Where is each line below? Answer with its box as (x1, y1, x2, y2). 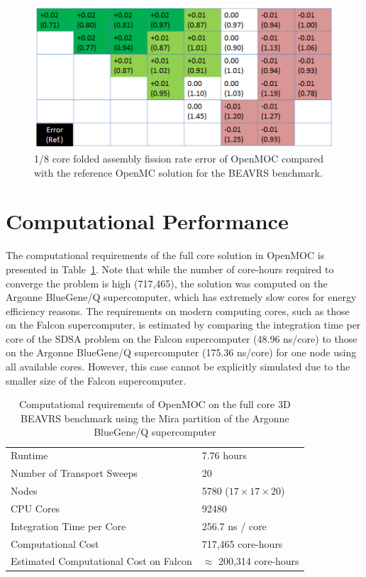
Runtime (11, 448, 48, 463)
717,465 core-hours (201, 536, 283, 551)
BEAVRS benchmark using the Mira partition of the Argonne (21, 410, 289, 425)
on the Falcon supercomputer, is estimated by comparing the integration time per (6, 317, 361, 332)
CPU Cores (11, 500, 60, 515)
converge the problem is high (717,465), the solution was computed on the (6, 275, 328, 290)
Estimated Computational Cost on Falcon (11, 554, 192, 568)
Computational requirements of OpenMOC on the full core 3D (18, 397, 291, 412)
